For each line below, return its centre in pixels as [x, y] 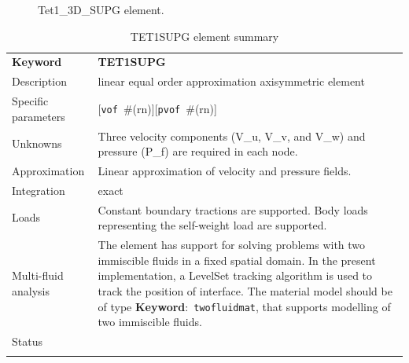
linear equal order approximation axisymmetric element [231, 81]
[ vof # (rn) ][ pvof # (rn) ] [157, 108]
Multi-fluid [38, 275]
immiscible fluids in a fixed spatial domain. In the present [237, 260]
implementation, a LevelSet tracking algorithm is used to [235, 275]
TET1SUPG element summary [204, 36]
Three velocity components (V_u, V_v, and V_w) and [232, 136]
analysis [31, 290]
